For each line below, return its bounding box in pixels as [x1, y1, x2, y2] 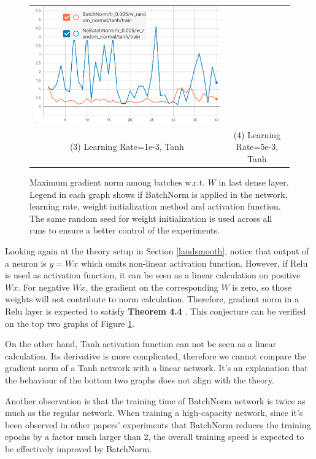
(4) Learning [233, 128, 281, 141]
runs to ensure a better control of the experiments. [29, 224, 220, 237]
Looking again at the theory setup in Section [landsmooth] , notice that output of [5, 245, 309, 257]
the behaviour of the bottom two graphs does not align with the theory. [5, 373, 274, 386]
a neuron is [5, 256, 47, 269]
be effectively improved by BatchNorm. [5, 442, 152, 455]
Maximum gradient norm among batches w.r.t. [29, 176, 206, 189]
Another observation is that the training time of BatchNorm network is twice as [5, 394, 306, 407]
